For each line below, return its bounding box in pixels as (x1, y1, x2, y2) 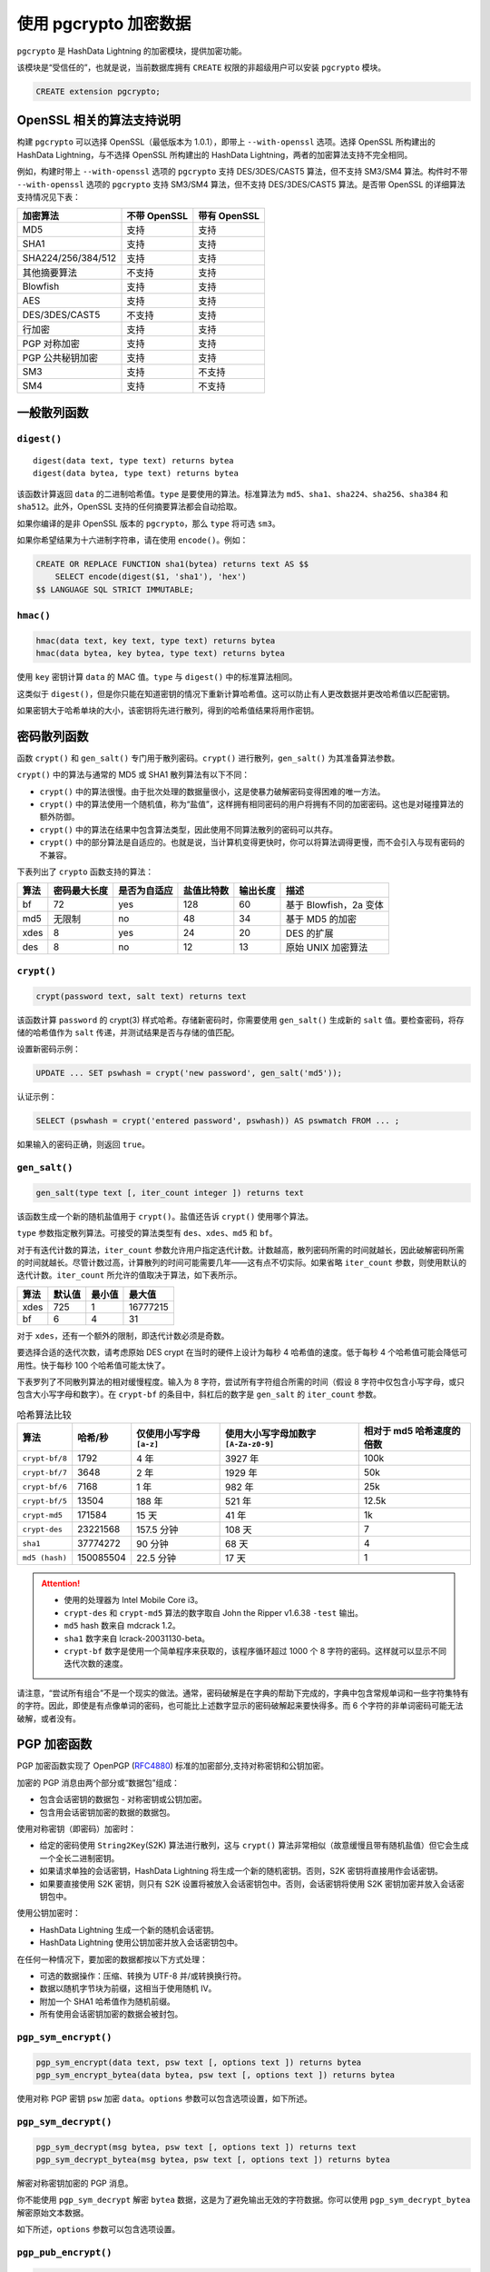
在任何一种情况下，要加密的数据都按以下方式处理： (16, 1954, 208, 1965)
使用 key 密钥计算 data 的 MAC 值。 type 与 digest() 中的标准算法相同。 (16, 672, 298, 683)
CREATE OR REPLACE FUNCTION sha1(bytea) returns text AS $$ (35, 559, 309, 569)
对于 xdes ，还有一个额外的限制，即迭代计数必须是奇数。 (16, 1330, 230, 1340)
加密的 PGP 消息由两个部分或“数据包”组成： (16, 1777, 181, 1788)
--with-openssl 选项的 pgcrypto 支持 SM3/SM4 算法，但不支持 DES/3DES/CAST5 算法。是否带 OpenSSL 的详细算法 (16, 178, 466, 190)
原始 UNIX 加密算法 (286, 942, 368, 954)
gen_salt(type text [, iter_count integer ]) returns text (35, 1187, 304, 1198)
